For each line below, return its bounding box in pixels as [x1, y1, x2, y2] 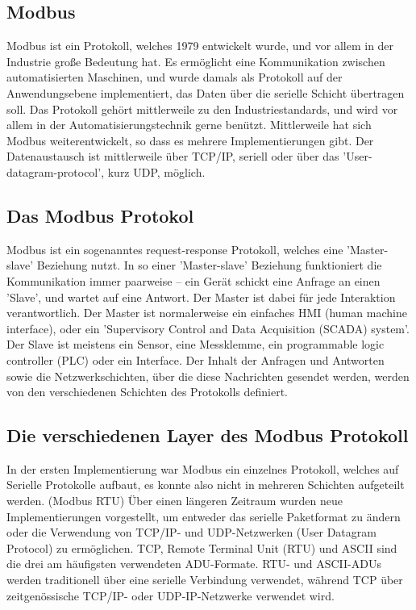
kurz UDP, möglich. [107, 163, 206, 180]
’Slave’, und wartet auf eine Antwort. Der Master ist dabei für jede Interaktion [6, 288, 396, 305]
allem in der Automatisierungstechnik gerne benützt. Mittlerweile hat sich [6, 116, 372, 133]
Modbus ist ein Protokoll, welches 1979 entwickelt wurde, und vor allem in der [6, 37, 394, 54]
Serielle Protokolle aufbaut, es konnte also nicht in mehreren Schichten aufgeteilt [6, 476, 405, 493]
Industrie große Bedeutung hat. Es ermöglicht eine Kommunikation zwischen [6, 52, 385, 69]
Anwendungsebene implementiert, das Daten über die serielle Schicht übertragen [6, 84, 405, 101]
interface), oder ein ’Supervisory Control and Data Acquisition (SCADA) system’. [6, 320, 410, 336]
